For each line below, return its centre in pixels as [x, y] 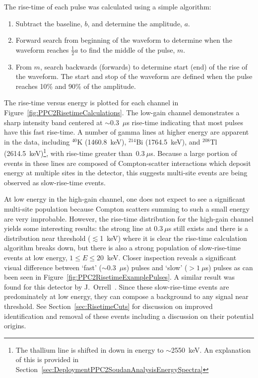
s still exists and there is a [208, 228]
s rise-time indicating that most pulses [185, 122]
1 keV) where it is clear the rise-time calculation [173, 238]
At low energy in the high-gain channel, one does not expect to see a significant [125, 199]
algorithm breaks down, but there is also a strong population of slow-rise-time [123, 248]
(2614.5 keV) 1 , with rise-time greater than [68, 152]
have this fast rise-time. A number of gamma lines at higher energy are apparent [127, 132]
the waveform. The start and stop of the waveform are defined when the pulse [134, 76]
